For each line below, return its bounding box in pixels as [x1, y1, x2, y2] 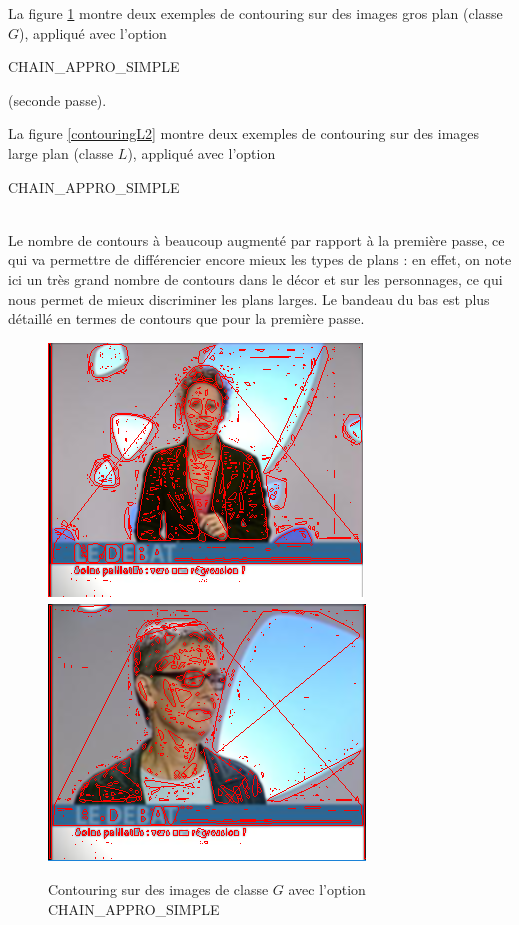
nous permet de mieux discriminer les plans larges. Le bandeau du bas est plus [8, 288, 490, 309]
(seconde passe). [8, 89, 107, 110]
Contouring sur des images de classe [48, 878, 269, 899]
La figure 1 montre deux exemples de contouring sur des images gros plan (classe [8, 3, 503, 23]
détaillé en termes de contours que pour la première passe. [8, 308, 365, 329]
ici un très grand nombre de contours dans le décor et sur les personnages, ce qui [8, 268, 503, 289]
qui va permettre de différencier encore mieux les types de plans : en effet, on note [8, 249, 512, 270]
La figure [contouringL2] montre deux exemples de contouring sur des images [8, 123, 480, 144]
